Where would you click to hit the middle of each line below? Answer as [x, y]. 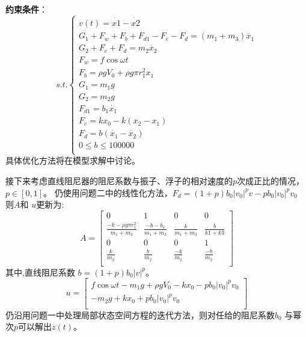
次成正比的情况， [271, 181]
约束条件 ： [26, 9]
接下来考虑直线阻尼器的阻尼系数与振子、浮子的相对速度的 [119, 181]
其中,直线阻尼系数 [40, 272]
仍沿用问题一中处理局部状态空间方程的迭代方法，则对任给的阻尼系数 [140, 314]
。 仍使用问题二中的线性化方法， [108, 192]
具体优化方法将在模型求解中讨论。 [73, 160]
